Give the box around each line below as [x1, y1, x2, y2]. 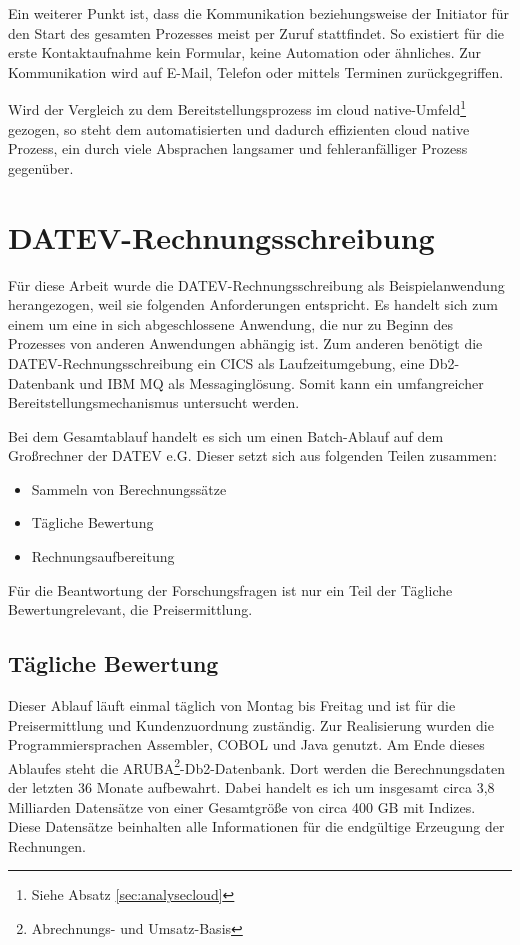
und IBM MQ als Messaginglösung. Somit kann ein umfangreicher [79, 372, 484, 393]
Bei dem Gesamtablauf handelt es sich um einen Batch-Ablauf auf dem [8, 425, 444, 446]
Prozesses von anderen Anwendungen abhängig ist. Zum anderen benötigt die [8, 333, 483, 354]
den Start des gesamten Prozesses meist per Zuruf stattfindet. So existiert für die [8, 22, 505, 43]
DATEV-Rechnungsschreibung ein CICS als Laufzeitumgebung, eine [8, 352, 425, 373]
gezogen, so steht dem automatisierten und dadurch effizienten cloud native [8, 118, 470, 139]
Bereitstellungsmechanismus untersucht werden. [8, 392, 300, 413]
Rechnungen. [8, 835, 86, 856]
